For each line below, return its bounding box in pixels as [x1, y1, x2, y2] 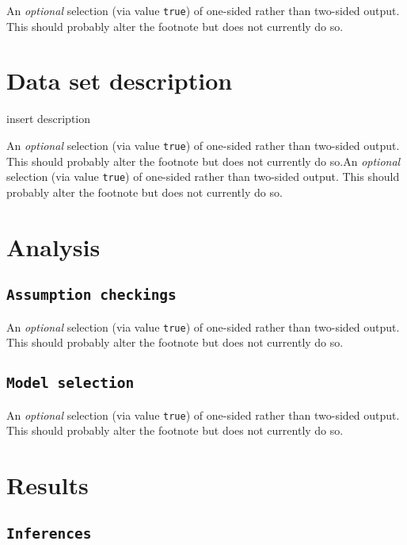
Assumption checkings [6, 286, 177, 304]
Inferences [6, 524, 92, 542]
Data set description [6, 64, 233, 97]
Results [6, 469, 89, 501]
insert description [6, 110, 91, 127]
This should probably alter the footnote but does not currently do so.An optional [6, 152, 401, 169]
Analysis [6, 230, 101, 263]
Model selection [6, 374, 135, 392]
